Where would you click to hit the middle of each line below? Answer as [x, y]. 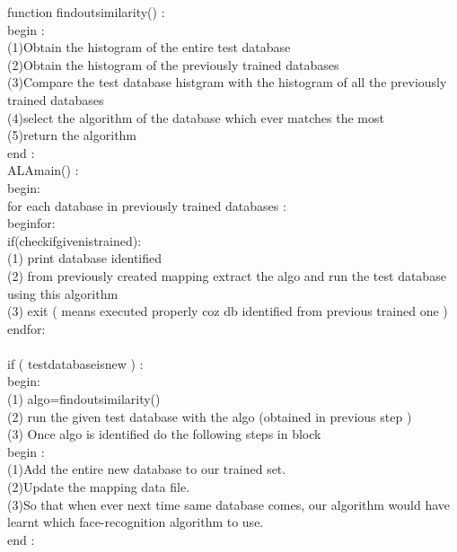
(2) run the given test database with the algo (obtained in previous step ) [210, 416]
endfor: [26, 328]
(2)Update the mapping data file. [99, 487]
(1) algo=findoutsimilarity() [84, 399]
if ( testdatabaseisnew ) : [75, 363]
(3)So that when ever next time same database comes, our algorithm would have [229, 504]
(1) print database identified [85, 258]
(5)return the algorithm [72, 135]
